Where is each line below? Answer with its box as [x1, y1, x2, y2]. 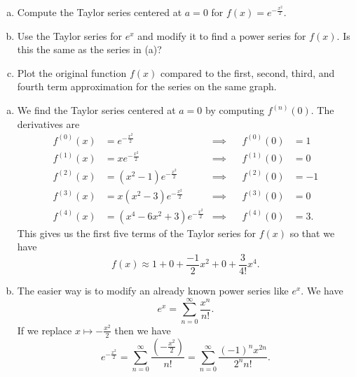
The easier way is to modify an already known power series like [17, 283, 289, 297]
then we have [114, 322, 171, 337]
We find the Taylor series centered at [17, 103, 176, 118]
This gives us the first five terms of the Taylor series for [17, 225, 256, 240]
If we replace [17, 322, 72, 337]
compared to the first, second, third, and [160, 65, 335, 80]
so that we [289, 225, 335, 240]
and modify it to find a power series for [137, 28, 306, 43]
